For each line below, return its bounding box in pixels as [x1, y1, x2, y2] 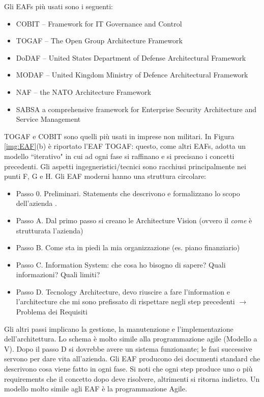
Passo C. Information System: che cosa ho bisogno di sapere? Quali [16, 259, 226, 270]
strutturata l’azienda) [16, 225, 83, 235]
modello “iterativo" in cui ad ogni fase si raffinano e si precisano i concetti [4, 150, 234, 161]
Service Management [16, 114, 81, 124]
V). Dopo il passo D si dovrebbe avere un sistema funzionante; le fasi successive [4, 343, 252, 354]
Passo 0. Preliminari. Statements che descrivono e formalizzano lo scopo [16, 188, 240, 198]
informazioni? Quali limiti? [16, 269, 100, 280]
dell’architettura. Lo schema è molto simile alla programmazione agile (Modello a [4, 333, 257, 344]
